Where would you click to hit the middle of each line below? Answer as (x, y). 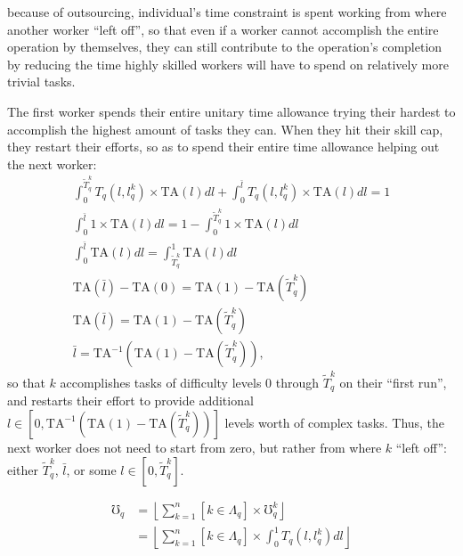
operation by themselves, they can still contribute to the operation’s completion (225, 47)
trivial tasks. (41, 82)
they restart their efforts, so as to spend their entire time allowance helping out (223, 147)
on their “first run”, (393, 382)
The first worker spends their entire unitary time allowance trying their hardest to (231, 111)
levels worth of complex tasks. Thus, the (335, 422)
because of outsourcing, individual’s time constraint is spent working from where (227, 12)
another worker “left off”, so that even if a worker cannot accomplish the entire (223, 29)
